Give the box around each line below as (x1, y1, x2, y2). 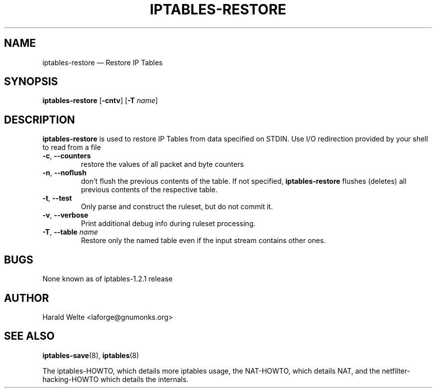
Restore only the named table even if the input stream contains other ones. (81, 236, 326, 245)
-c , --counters (42, 151, 91, 160)
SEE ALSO (4, 330, 55, 343)
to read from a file (42, 143, 101, 152)
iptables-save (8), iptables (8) (42, 351, 139, 360)
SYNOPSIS (4, 75, 58, 88)
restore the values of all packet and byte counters (81, 160, 244, 169)
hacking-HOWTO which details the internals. (42, 375, 189, 384)
